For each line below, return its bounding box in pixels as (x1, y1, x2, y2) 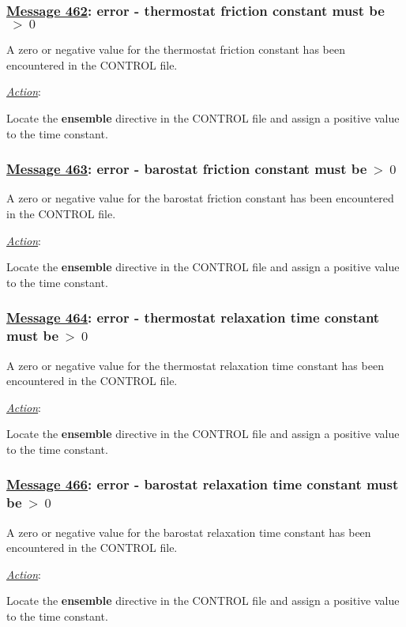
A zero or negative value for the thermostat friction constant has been (6, 41, 345, 58)
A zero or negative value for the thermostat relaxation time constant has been (6, 357, 384, 373)
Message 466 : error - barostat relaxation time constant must (6, 474, 399, 494)
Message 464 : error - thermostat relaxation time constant (6, 308, 380, 327)
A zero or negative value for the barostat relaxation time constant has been (6, 523, 371, 540)
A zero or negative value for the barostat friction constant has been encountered (6, 190, 394, 206)
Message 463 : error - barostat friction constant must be (6, 159, 367, 179)
